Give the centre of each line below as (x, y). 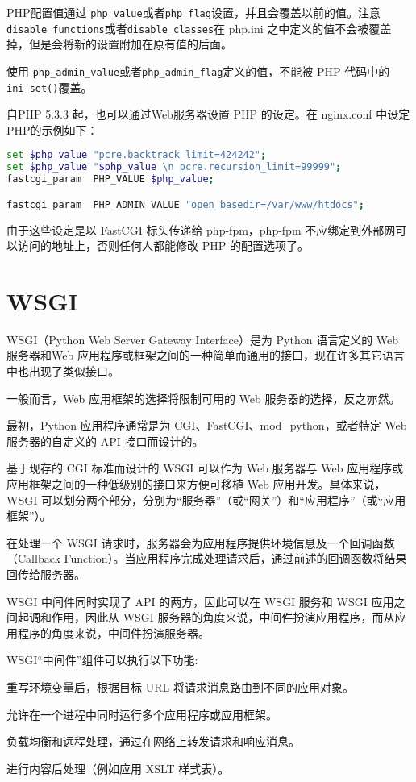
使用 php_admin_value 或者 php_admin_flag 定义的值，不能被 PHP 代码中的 (198, 71)
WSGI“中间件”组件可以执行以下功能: (102, 660)
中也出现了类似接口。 (63, 371)
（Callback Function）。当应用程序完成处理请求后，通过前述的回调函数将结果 (207, 558)
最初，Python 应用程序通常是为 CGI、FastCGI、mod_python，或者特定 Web (207, 425)
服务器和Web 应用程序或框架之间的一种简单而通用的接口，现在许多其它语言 (206, 355)
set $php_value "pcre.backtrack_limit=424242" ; (137, 155)
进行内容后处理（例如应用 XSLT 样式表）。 (118, 768)
